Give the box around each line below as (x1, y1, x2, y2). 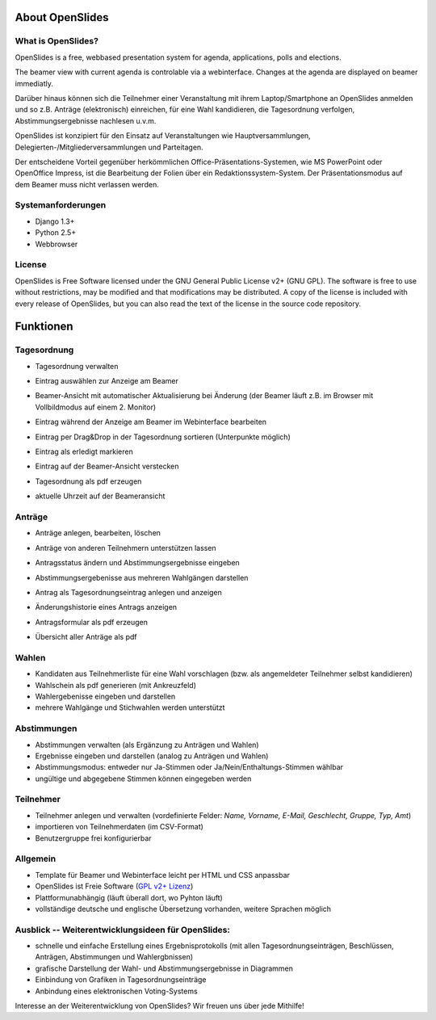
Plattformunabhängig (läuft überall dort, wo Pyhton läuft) (35, 892, 224, 902)
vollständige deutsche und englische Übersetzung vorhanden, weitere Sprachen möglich (35, 904, 331, 913)
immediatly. (15, 78, 54, 88)
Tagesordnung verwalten (35, 361, 119, 371)
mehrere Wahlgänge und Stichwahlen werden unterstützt (35, 703, 225, 712)
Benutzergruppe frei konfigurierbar (35, 833, 153, 843)
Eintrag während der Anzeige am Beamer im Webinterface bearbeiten (35, 417, 266, 427)
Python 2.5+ (35, 228, 77, 237)
